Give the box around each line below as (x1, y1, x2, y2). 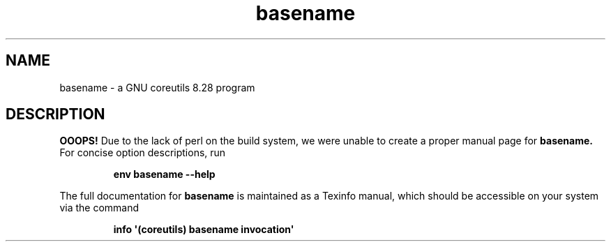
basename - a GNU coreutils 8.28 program (59, 81, 255, 93)
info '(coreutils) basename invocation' (113, 223, 294, 236)
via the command (59, 202, 139, 214)
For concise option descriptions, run (59, 147, 226, 159)
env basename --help (113, 168, 216, 181)
